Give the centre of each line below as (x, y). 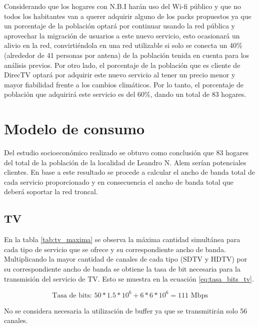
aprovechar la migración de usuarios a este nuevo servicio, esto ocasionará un (122, 35)
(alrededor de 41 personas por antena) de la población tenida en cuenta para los (127, 55)
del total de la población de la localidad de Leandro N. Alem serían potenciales (125, 162)
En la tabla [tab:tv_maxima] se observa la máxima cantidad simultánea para (122, 239)
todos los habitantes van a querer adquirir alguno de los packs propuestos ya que (128, 16)
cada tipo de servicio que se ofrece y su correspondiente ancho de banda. (115, 249)
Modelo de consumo (74, 129)
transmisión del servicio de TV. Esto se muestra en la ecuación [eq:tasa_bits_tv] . (129, 278)
